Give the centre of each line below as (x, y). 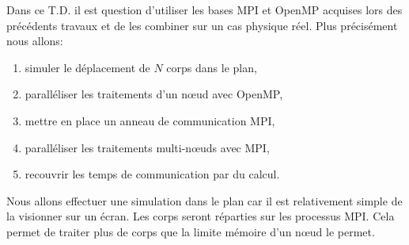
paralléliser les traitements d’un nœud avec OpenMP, (154, 94)
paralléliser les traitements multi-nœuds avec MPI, (147, 147)
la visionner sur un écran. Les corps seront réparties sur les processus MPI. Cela (201, 216)
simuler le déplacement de (87, 67)
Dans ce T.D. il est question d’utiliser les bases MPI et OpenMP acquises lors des (204, 10)
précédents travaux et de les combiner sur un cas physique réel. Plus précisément (202, 25)
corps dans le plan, (212, 67)
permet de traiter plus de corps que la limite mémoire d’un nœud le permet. (191, 231)
